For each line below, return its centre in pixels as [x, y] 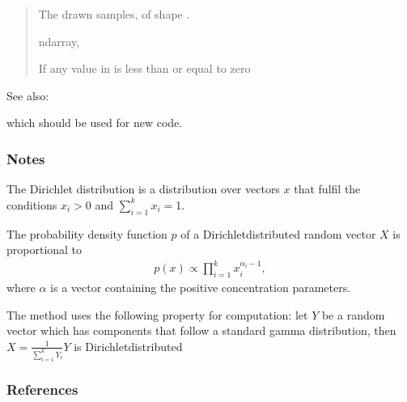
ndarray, [59, 41]
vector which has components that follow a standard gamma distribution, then [201, 330]
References [42, 389]
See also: [28, 95]
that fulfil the [327, 189]
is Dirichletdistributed [128, 346]
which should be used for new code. [95, 123]
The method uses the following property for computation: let [157, 314]
